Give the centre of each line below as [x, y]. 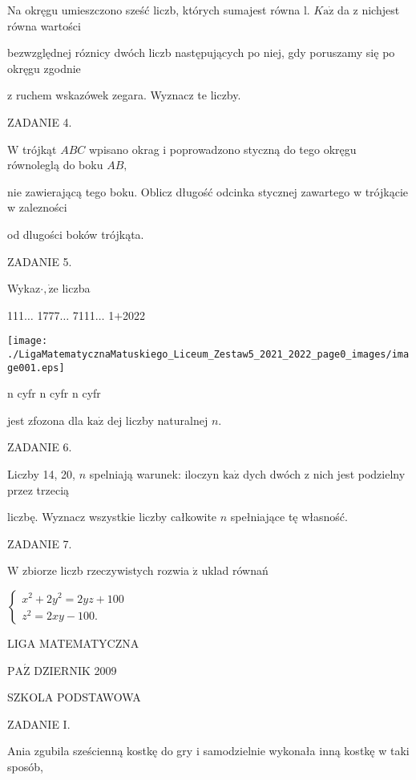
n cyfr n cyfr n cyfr [54, 393]
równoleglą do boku [55, 165]
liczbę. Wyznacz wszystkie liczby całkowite [112, 517]
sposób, [25, 766]
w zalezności [37, 207]
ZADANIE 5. [40, 261]
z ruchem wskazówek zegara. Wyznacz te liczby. [124, 95]
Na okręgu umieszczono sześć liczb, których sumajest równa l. [159, 10]
